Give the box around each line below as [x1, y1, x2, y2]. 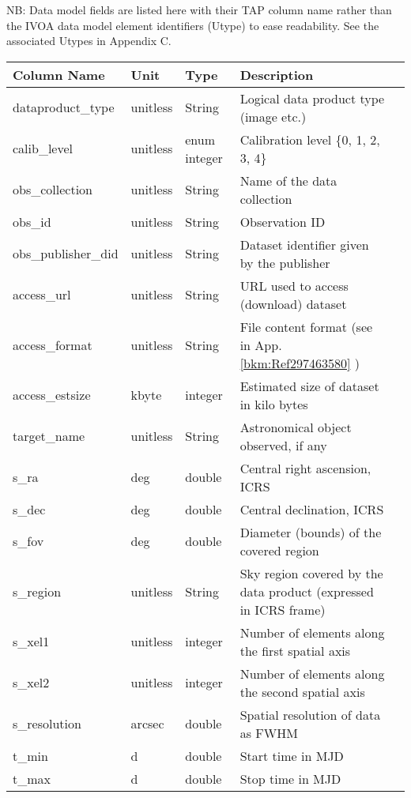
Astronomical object [239, 417, 352, 436]
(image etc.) [239, 107, 307, 126]
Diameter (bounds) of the [239, 522, 382, 541]
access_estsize [13, 386, 91, 405]
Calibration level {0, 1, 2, [239, 130, 380, 149]
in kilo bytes [239, 394, 308, 413]
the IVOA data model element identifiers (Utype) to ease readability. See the [6, 17, 379, 33]
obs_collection [13, 180, 92, 199]
